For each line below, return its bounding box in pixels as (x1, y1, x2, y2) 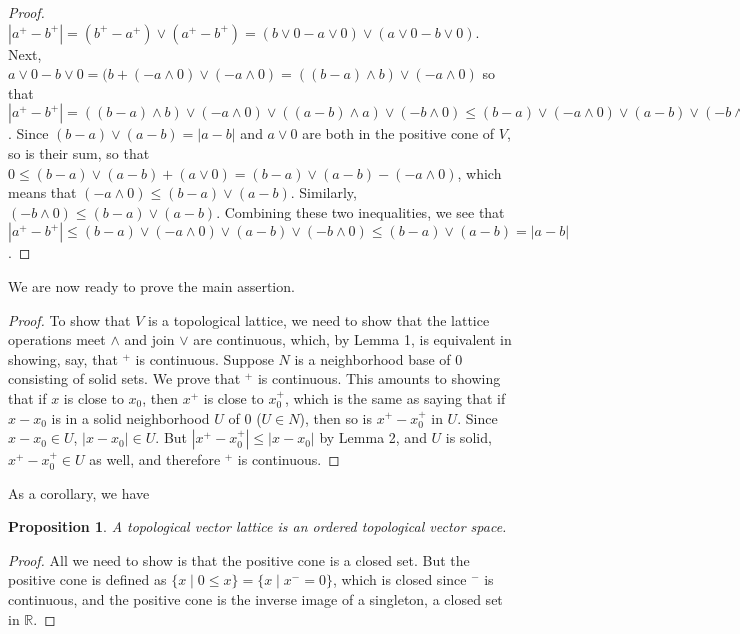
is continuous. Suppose (135, 348, 274, 369)
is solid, (445, 427, 492, 448)
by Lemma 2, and (319, 427, 427, 448)
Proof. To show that (8, 309, 131, 330)
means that (8, 182, 77, 203)
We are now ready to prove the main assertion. (8, 275, 295, 296)
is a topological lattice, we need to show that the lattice (148, 309, 490, 330)
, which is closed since (332, 569, 467, 590)
